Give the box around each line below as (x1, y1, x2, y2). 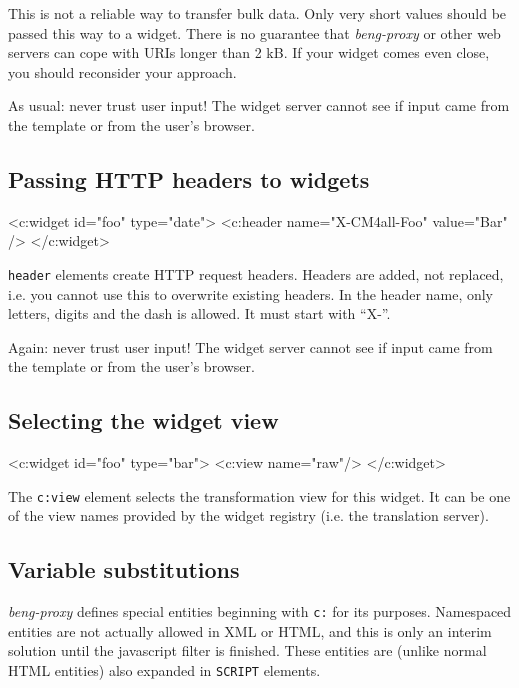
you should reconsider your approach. (8, 61, 237, 82)
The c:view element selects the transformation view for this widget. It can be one (8, 485, 511, 506)
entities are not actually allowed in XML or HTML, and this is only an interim (8, 620, 492, 641)
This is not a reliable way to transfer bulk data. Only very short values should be (8, 3, 507, 23)
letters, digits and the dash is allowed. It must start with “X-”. (8, 303, 391, 324)
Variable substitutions (8, 554, 240, 585)
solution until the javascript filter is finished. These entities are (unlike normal (8, 640, 487, 661)
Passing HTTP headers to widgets (8, 163, 370, 194)
